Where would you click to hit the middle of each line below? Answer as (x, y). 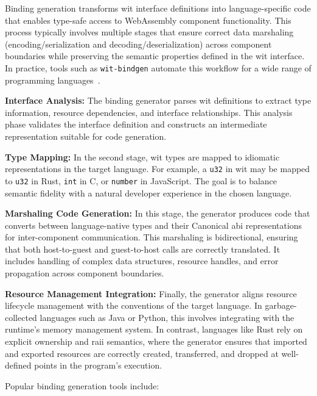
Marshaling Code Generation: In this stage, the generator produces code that (158, 213)
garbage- (281, 305)
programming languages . (53, 80)
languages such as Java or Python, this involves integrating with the (167, 317)
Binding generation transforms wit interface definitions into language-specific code (158, 8)
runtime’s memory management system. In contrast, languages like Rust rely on (154, 329)
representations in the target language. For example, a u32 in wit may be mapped (158, 169)
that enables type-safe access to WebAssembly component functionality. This (148, 20)
